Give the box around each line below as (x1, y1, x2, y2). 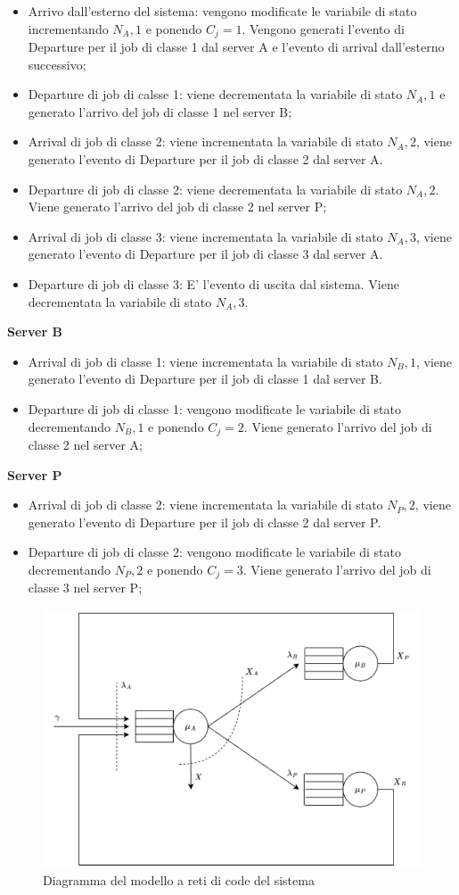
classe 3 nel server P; (28, 578, 143, 597)
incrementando (28, 19, 109, 37)
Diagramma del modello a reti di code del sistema (43, 870, 315, 889)
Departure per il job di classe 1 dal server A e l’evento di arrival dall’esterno (28, 37, 445, 56)
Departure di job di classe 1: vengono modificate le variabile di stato (28, 399, 402, 418)
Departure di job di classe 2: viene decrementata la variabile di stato (28, 179, 403, 198)
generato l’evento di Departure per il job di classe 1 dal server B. (28, 369, 382, 388)
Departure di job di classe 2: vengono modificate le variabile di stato (28, 543, 402, 561)
